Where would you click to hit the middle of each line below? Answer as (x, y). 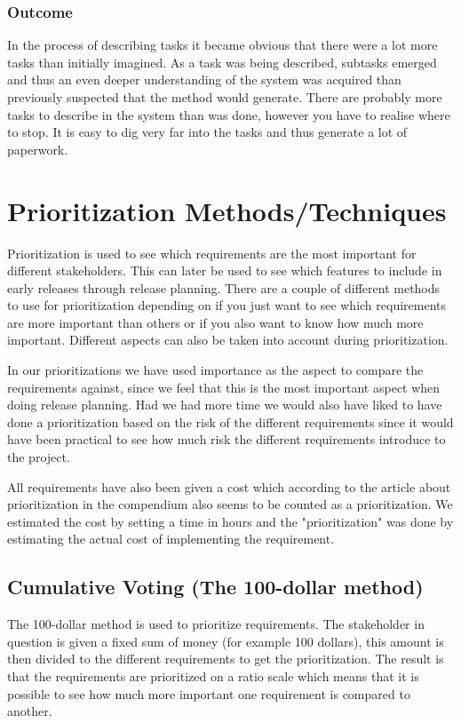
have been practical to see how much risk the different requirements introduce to (227, 439)
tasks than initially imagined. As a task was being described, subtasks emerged (222, 62)
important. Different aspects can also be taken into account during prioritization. (228, 340)
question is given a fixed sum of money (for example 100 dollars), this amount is (226, 641)
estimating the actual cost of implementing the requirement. (171, 539)
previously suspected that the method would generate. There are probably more (225, 97)
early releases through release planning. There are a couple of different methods (224, 287)
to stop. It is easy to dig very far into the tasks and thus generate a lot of (207, 132)
